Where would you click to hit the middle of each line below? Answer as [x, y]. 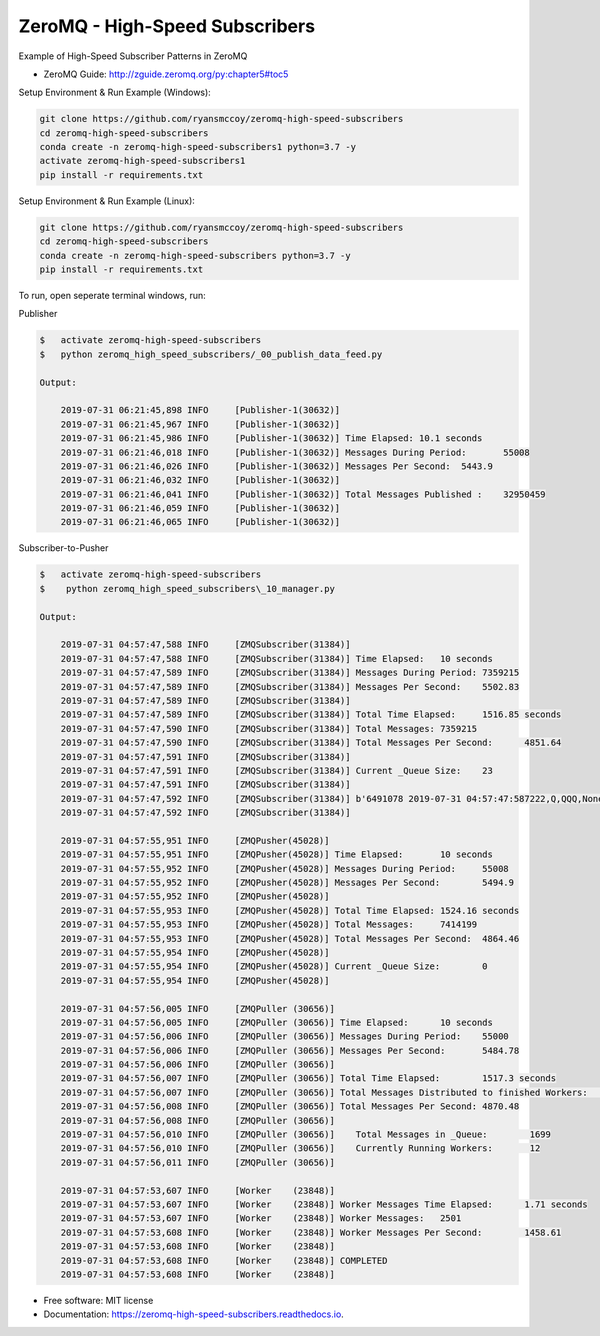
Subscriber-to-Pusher [63, 548]
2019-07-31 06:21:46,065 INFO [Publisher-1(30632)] [200, 522]
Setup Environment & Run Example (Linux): [106, 201]
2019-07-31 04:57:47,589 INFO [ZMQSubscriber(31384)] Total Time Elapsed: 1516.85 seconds [311, 714]
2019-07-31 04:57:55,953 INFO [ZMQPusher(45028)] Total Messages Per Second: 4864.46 [290, 938]
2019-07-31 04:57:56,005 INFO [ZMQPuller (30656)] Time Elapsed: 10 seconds [277, 1022]
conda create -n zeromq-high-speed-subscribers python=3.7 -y [195, 255]
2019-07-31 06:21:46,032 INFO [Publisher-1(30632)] [200, 480]
